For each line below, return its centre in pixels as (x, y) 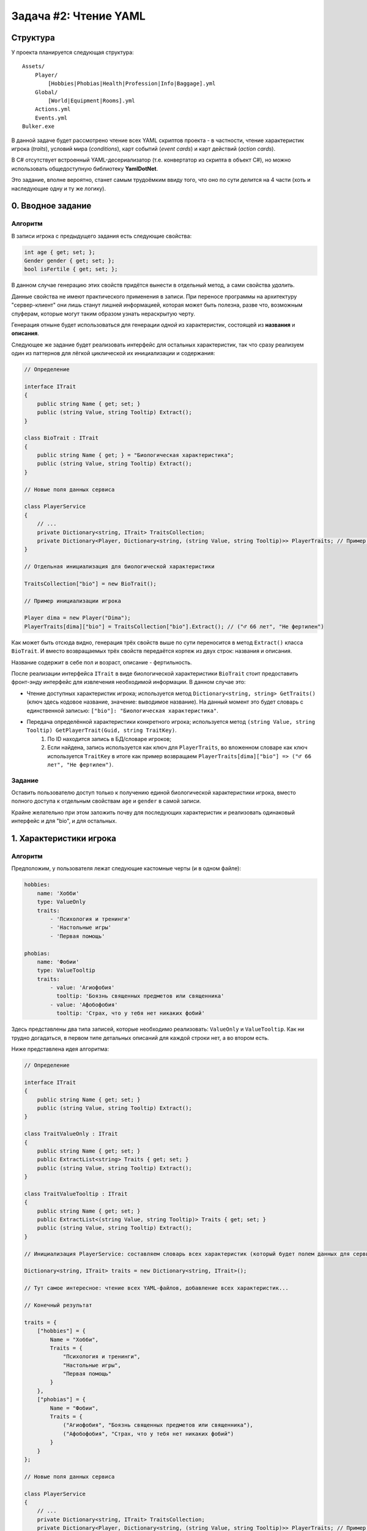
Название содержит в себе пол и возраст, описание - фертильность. (102, 662)
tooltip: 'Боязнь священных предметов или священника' (140, 996)
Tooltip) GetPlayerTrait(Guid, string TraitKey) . (102, 730)
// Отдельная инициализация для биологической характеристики (119, 567)
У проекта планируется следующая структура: (72, 53)
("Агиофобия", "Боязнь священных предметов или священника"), (158, 1425)
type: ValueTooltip (66, 970)
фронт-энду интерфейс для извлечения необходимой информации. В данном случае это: (128, 682)
